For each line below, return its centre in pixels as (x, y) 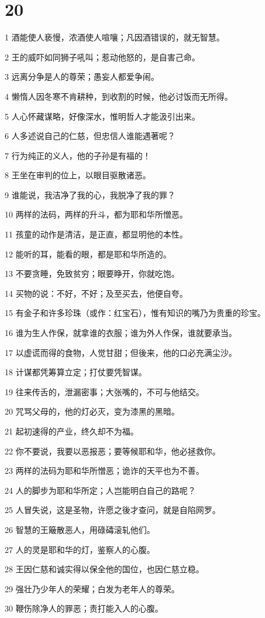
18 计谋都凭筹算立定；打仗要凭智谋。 (76, 372)
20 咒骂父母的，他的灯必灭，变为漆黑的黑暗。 (92, 411)
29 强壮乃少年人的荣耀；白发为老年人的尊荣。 (92, 588)
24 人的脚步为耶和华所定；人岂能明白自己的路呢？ (100, 490)
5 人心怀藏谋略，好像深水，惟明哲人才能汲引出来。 (102, 116)
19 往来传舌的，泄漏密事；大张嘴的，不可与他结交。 (104, 391)
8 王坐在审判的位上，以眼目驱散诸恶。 (78, 175)
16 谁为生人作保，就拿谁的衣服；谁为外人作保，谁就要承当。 (121, 333)
